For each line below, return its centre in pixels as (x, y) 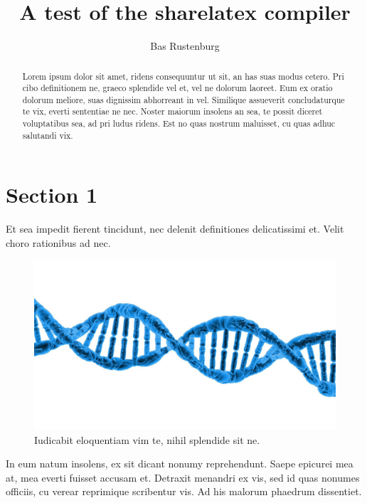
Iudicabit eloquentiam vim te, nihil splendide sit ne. (147, 439)
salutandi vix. (48, 135)
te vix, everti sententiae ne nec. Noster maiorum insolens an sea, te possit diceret (172, 111)
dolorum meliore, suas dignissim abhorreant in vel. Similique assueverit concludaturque (183, 99)
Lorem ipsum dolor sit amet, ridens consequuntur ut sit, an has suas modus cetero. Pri (183, 76)
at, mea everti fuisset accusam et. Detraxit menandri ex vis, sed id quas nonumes (183, 477)
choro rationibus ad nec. (58, 242)
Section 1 (52, 195)
